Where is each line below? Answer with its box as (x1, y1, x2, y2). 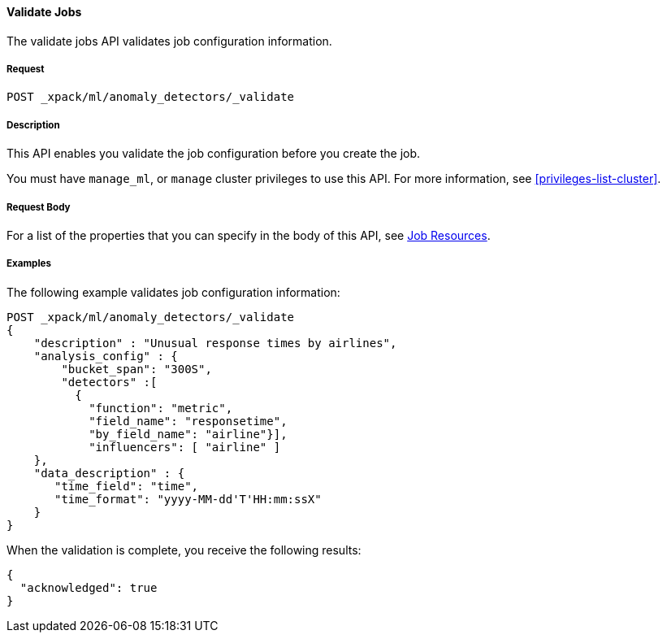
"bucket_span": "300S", (61, 362, 212, 376)
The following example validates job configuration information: (6, 285, 340, 299)
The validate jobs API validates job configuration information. (6, 33, 332, 48)
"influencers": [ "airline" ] (89, 440, 281, 454)
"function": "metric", (89, 401, 233, 415)
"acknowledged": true (19, 580, 158, 594)
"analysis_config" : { (33, 349, 178, 363)
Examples (6, 258, 51, 270)
